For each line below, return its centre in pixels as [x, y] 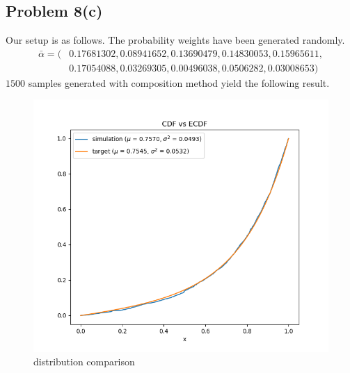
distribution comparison [84, 362]
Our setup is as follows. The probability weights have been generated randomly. [175, 40]
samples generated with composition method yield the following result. [179, 82]
